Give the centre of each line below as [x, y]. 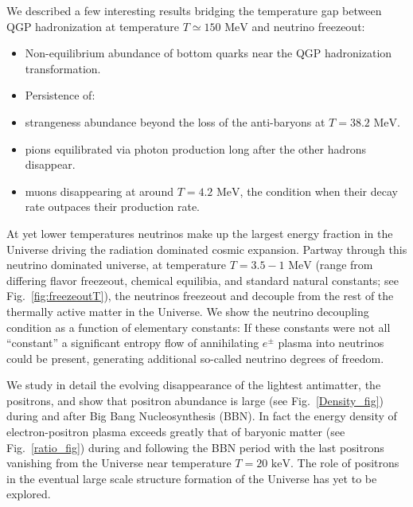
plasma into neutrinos [331, 343]
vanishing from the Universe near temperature [119, 463]
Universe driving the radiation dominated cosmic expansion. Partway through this [207, 249]
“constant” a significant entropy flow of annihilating [133, 343]
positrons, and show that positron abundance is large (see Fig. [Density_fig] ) [195, 400]
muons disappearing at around [99, 191]
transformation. [63, 68]
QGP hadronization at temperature [93, 26]
